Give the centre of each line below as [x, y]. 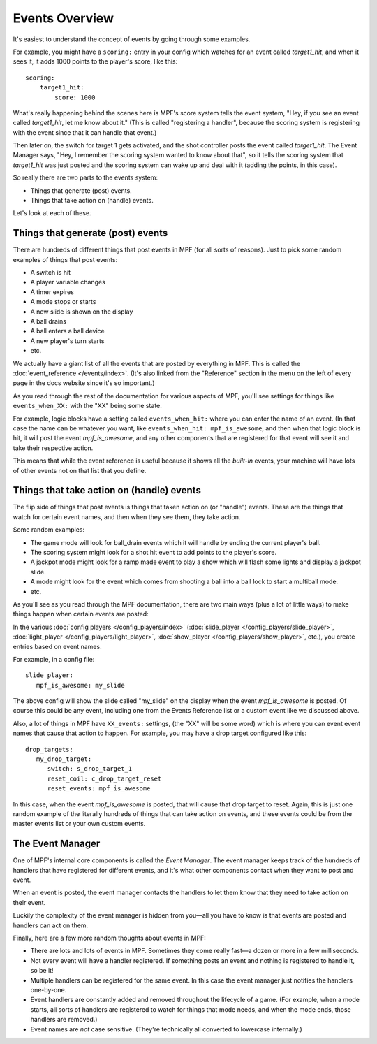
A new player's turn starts [67, 341]
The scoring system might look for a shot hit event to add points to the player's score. [154, 552]
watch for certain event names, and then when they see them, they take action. [127, 516]
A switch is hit [51, 273]
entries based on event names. [57, 646]
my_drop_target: [64, 759]
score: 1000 [75, 97]
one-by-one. [49, 989]
